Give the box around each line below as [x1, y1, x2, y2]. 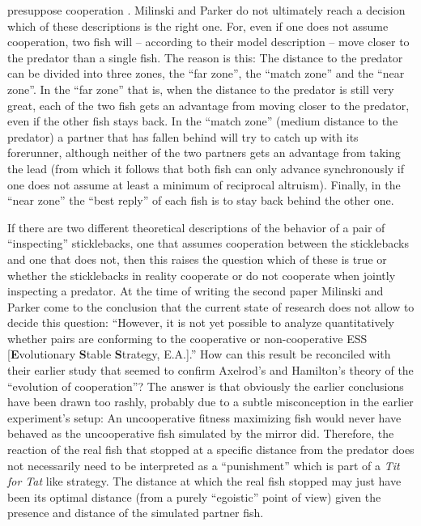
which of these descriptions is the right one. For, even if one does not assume [7, 17, 389, 34]
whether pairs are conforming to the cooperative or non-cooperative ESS [7, 329, 368, 346]
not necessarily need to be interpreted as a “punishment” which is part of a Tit [7, 456, 400, 473]
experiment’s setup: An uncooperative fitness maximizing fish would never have [7, 409, 402, 426]
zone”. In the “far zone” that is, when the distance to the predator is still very [7, 80, 394, 97]
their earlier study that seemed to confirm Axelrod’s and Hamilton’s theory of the [7, 362, 414, 379]
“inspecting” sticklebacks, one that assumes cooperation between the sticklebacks [7, 235, 410, 252]
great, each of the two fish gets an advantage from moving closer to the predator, [7, 96, 410, 113]
